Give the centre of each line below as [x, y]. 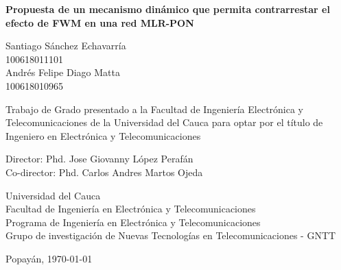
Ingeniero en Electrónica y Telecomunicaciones [103, 135]
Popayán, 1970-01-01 [49, 258]
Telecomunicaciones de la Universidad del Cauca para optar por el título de [164, 122]
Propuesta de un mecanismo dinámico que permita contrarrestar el [168, 9]
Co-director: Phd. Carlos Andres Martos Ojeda [104, 172]
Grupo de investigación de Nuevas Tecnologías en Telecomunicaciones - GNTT [171, 235]
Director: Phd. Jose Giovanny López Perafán [99, 159]
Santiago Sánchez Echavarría [66, 46]
